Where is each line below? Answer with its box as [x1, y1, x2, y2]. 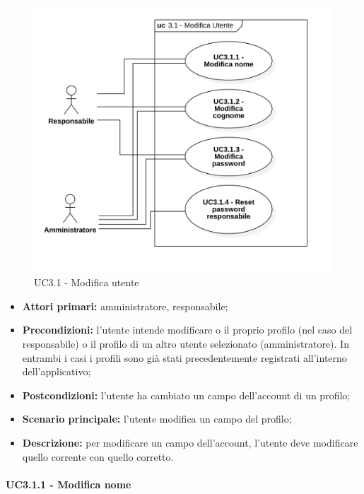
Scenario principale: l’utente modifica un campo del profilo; [22, 411, 292, 426]
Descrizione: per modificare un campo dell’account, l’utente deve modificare [22, 435, 358, 449]
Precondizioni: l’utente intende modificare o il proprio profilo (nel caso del [22, 322, 353, 337]
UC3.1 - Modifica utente [34, 275, 139, 290]
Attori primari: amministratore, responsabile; [22, 298, 228, 313]
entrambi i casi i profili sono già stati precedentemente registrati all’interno [22, 350, 347, 365]
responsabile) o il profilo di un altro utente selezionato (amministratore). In [22, 336, 349, 351]
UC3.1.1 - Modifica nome [6, 476, 131, 491]
